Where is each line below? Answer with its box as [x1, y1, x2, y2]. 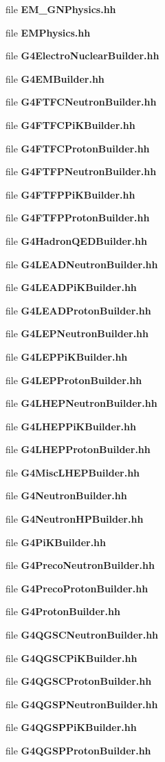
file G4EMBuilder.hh [5, 71, 104, 86]
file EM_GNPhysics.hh [5, 2, 116, 16]
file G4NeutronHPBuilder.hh [5, 512, 144, 526]
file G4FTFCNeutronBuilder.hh [5, 94, 157, 109]
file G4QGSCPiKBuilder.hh [5, 650, 137, 665]
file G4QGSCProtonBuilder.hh [5, 674, 152, 688]
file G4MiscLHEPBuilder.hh [5, 465, 140, 479]
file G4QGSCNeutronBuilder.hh [5, 628, 159, 642]
